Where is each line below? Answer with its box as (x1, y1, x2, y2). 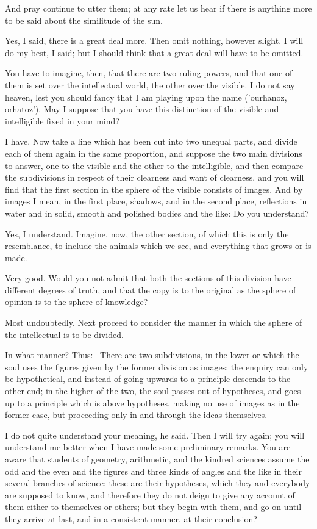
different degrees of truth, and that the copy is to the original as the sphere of (5, 283, 296, 296)
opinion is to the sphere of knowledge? (5, 295, 148, 308)
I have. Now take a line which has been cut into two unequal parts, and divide (5, 135, 297, 148)
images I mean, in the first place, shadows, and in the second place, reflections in (5, 195, 307, 207)
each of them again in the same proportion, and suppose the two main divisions (5, 146, 302, 159)
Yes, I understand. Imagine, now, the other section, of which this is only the (5, 227, 289, 240)
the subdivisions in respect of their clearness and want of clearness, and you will (5, 171, 304, 184)
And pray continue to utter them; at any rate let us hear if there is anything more (5, 2, 312, 14)
